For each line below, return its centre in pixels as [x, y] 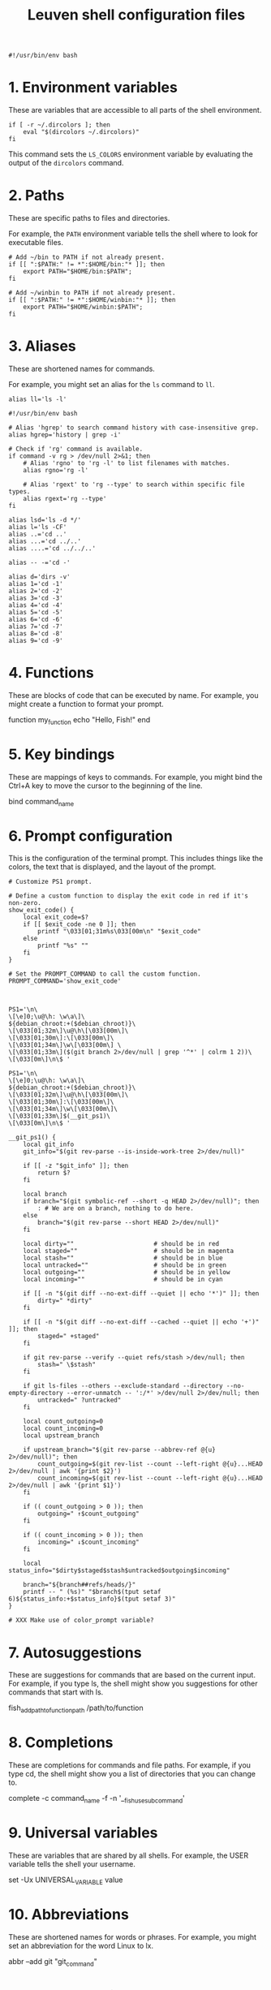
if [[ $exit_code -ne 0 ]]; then [80, 924]
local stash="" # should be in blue [123, 1258]
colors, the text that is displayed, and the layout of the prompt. [112, 867]
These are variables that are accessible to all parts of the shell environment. [135, 110]
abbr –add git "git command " [53, 1962]
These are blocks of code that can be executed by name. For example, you [133, 695]
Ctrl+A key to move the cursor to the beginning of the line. [105, 786]
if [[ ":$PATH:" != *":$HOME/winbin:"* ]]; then [92, 300]
